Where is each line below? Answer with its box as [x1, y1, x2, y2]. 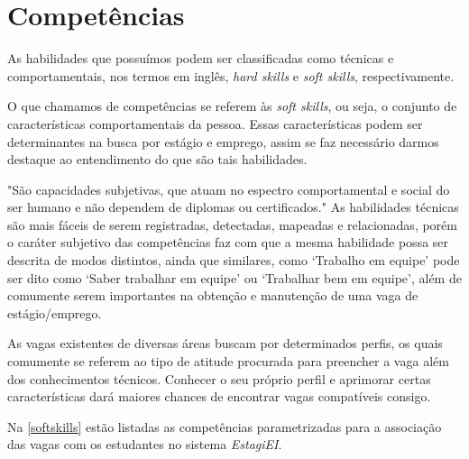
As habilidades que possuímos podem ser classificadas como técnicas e [7, 49, 394, 68]
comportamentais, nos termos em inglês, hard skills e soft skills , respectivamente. [7, 66, 455, 85]
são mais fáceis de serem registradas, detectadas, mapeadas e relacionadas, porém [7, 215, 457, 234]
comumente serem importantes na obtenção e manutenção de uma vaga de [7, 286, 418, 305]
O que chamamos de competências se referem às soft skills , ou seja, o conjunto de [7, 96, 457, 115]
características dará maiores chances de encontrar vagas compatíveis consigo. [7, 387, 431, 406]
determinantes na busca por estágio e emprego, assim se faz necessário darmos [7, 132, 439, 151]
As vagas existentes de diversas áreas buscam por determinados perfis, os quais [7, 334, 443, 353]
